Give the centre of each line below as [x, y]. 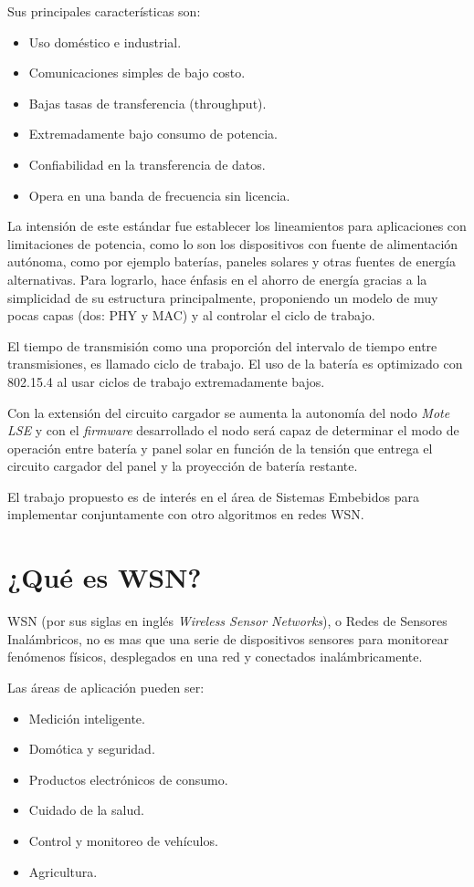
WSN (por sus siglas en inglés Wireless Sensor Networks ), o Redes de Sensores [227, 621]
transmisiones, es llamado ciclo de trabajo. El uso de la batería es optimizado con [235, 364]
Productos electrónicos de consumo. [128, 779]
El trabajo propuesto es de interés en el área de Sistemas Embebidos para [213, 496]
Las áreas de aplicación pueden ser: [106, 687]
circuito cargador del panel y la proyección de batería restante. [183, 466]
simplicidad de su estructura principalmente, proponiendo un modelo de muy [223, 297]
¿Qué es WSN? [105, 577]
